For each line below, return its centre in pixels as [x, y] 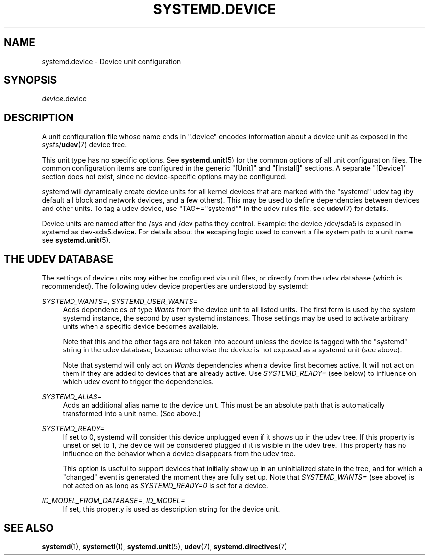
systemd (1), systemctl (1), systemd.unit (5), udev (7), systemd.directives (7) [165, 546]
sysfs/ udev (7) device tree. [84, 145]
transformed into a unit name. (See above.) [132, 414]
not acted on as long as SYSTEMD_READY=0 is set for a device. [166, 486]
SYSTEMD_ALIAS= [72, 397]
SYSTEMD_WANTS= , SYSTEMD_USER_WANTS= [120, 302]
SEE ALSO [29, 528]
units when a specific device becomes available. [141, 326]
